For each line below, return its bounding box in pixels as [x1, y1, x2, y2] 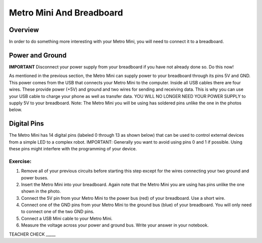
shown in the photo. [21, 188, 61, 194]
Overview [9, 26, 39, 34]
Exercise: [9, 158, 32, 164]
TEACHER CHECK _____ [9, 231, 56, 237]
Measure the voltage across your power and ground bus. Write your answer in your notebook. [21, 222, 209, 228]
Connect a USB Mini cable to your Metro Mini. [21, 215, 113, 221]
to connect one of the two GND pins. [21, 209, 95, 214]
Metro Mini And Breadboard [9, 7, 123, 18]
